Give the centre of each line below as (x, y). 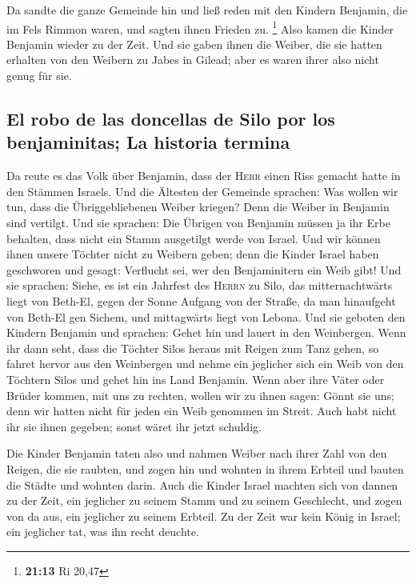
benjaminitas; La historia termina (148, 142)
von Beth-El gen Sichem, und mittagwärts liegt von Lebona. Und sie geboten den (206, 316)
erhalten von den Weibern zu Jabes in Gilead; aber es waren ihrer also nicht (193, 60)
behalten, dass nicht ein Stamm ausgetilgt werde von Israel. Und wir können (194, 238)
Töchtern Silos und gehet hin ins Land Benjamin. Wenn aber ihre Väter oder (196, 379)
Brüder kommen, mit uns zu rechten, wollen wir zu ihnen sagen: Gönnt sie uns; (200, 395)
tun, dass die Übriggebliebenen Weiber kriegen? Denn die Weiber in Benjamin (198, 207)
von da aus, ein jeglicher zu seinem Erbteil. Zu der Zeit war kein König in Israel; (204, 516)
